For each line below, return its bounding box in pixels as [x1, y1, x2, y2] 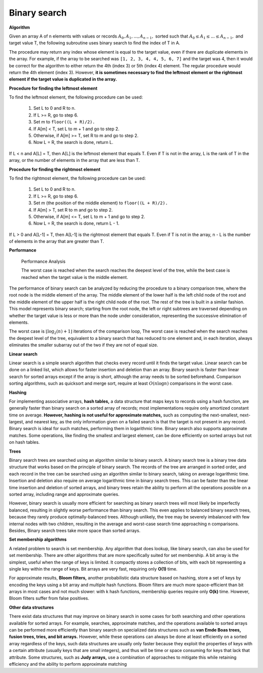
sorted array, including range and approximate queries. [9, 491, 119, 497]
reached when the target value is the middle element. [21, 274, 129, 280]
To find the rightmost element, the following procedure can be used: [9, 175, 146, 181]
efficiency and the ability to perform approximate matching [9, 661, 127, 667]
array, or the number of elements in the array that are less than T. [9, 158, 140, 163]
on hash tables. [9, 439, 40, 445]
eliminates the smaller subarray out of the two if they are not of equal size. [9, 342, 158, 348]
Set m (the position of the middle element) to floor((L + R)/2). [33, 200, 168, 206]
